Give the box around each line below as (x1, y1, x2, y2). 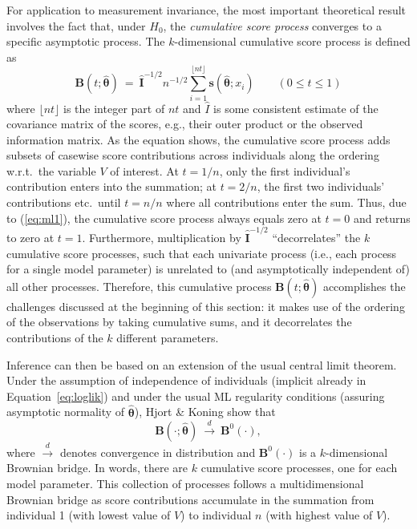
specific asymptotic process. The (6, 33, 165, 50)
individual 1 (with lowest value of (6, 507, 171, 523)
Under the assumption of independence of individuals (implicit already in (6, 372, 366, 389)
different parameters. (116, 329, 219, 345)
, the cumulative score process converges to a (163, 17, 382, 34)
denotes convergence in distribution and (59, 443, 256, 460)
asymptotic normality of (6, 403, 125, 420)
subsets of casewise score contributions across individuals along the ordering (6, 147, 379, 164)
